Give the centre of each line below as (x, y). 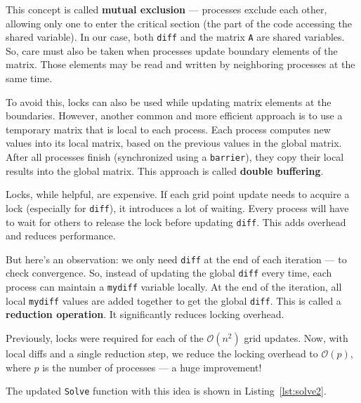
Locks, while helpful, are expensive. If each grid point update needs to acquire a (178, 194)
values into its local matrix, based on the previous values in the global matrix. (174, 143)
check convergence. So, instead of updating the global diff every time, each (169, 273)
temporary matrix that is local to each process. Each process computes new (168, 129)
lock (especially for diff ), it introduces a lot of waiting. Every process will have (177, 207)
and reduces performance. (61, 236)
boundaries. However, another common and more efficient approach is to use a (174, 115)
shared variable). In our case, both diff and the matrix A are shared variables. (175, 37)
